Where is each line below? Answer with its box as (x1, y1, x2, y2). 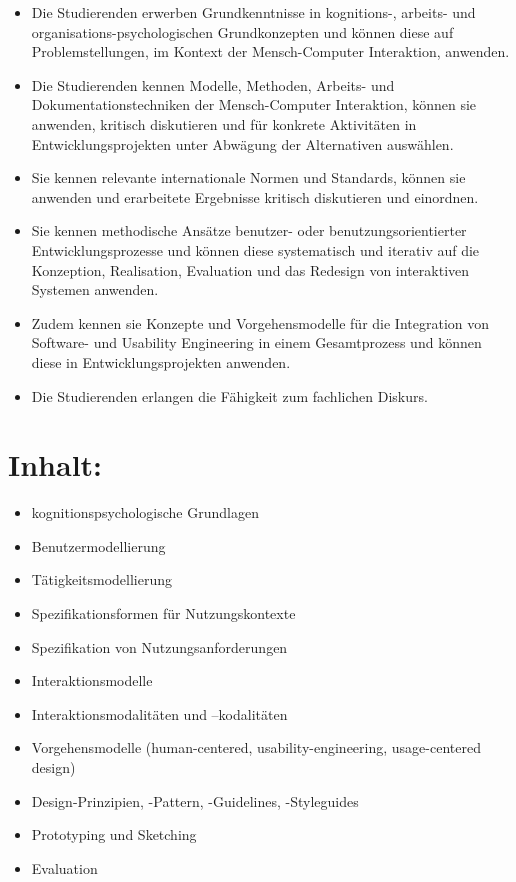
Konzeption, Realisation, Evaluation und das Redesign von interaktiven (31, 259, 470, 280)
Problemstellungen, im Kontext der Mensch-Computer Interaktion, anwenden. (31, 41, 510, 62)
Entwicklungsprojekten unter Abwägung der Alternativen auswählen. (31, 133, 454, 154)
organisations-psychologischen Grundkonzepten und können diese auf (31, 21, 454, 42)
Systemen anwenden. (31, 279, 159, 300)
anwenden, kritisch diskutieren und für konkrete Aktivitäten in (31, 113, 417, 134)
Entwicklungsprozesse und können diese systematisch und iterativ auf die (31, 239, 480, 260)
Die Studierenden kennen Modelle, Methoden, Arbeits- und (31, 74, 395, 95)
